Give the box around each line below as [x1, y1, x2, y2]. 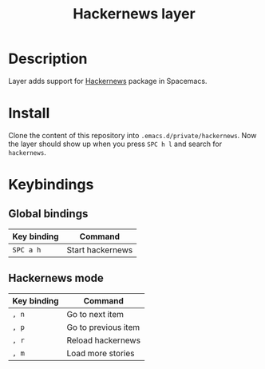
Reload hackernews [66, 335, 141, 346]
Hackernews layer [73, 5, 196, 23]
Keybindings [8, 176, 94, 194]
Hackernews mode [8, 272, 104, 285]
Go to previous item [66, 321, 140, 332]
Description [8, 50, 88, 68]
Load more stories [66, 347, 135, 359]
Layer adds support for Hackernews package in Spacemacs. [8, 76, 208, 85]
